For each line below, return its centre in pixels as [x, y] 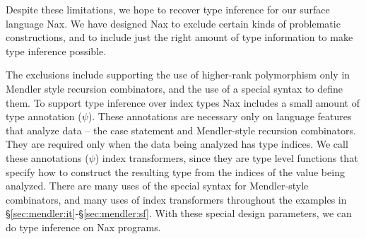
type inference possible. [56, 51]
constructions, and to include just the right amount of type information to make [179, 37]
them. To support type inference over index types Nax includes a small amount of [183, 102]
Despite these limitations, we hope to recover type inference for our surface [168, 9]
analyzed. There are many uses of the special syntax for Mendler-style [157, 186]
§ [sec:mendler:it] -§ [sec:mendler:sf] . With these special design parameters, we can [179, 213]
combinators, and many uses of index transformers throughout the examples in [176, 199]
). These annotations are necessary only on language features [220, 116]
